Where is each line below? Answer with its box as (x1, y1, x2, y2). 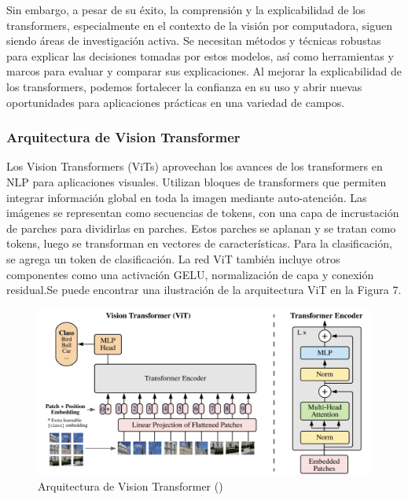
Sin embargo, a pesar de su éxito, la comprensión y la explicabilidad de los (6, 2, 366, 17)
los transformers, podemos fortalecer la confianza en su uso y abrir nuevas (6, 78, 362, 94)
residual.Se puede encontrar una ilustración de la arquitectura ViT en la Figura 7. (6, 281, 402, 298)
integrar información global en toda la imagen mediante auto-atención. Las (6, 189, 367, 205)
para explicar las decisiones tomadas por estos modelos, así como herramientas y (6, 47, 394, 64)
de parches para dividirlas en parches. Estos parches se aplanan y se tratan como (6, 219, 396, 236)
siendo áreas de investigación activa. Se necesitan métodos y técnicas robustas (6, 32, 381, 49)
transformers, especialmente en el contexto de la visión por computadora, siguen (6, 17, 392, 33)
